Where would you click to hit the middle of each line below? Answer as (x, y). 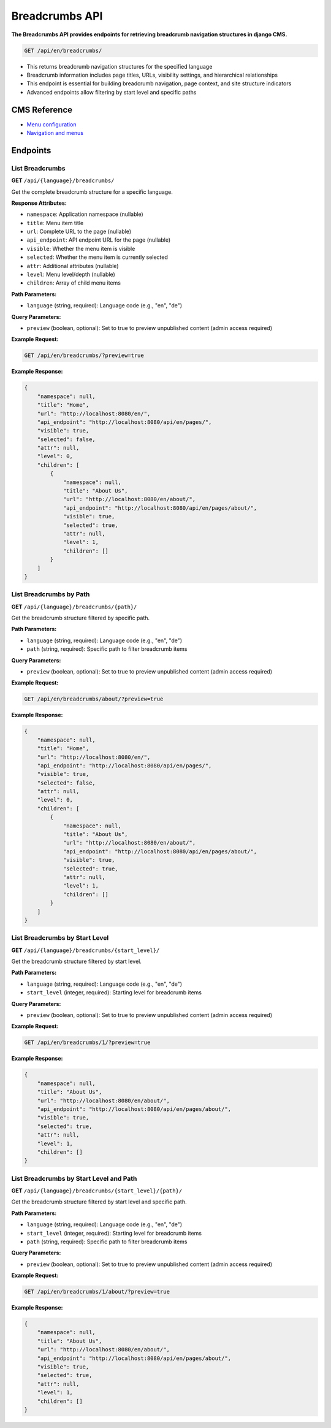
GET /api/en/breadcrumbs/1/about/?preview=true (97, 1292)
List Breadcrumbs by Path (51, 594)
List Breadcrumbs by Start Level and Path (74, 1178)
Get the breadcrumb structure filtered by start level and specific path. (99, 1202)
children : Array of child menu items (74, 283)
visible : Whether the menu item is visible (81, 248)
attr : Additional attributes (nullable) (73, 266)
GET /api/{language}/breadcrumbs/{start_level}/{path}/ (97, 1191)
